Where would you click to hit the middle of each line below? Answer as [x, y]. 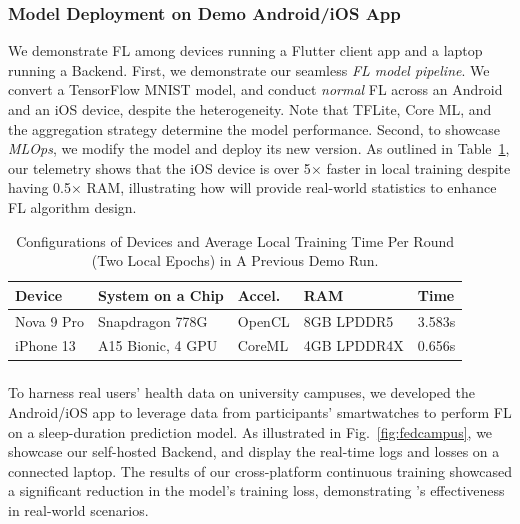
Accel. [259, 294]
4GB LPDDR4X [353, 345]
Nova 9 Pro [50, 320]
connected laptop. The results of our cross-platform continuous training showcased [260, 470]
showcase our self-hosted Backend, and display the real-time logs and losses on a [254, 451]
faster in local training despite [418, 167]
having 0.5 [40, 187]
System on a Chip [161, 294]
